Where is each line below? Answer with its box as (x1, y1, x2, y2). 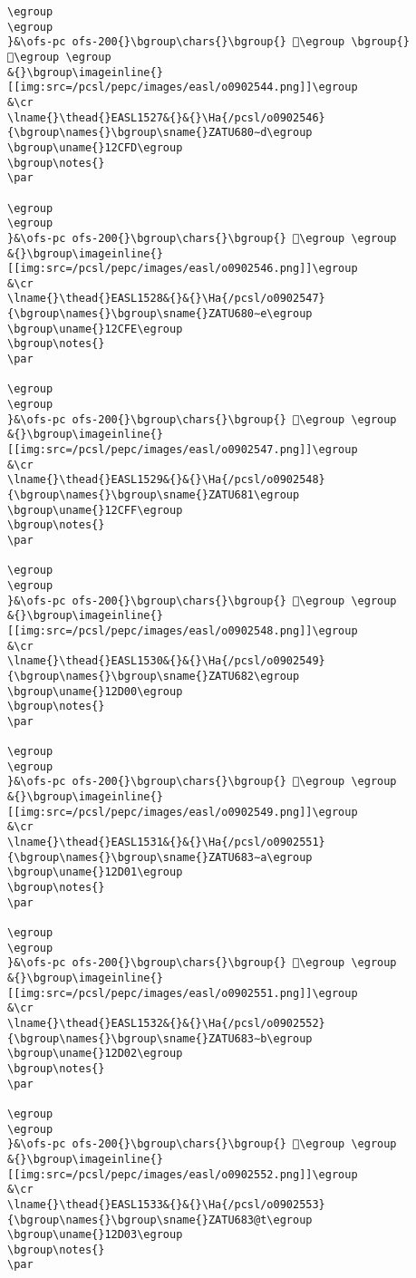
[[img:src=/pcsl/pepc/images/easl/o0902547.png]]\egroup (7, 443, 358, 457)
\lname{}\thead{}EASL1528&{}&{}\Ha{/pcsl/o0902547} (7, 292, 325, 305)
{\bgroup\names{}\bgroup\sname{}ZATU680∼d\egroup (7, 126, 313, 140)
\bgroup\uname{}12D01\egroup (7, 866, 183, 879)
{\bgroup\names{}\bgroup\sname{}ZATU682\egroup (7, 669, 300, 683)
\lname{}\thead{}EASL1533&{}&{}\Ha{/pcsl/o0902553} (7, 1197, 325, 1211)
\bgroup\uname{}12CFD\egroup (7, 140, 183, 154)
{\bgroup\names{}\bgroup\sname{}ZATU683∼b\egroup (7, 1031, 313, 1045)
